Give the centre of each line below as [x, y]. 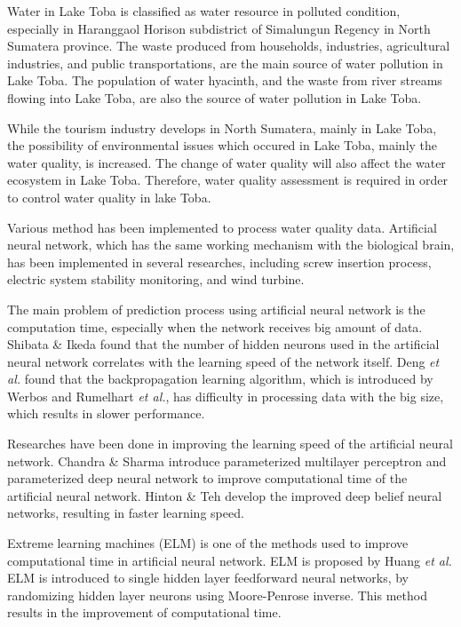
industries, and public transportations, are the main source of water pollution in [225, 63]
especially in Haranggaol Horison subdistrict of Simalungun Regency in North [219, 28]
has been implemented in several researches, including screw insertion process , [219, 262]
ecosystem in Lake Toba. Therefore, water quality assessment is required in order [228, 180]
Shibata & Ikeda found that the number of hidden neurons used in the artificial [223, 344]
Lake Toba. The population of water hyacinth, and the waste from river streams [225, 80]
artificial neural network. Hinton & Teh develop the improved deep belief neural [225, 495]
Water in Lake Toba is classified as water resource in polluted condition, [204, 11]
